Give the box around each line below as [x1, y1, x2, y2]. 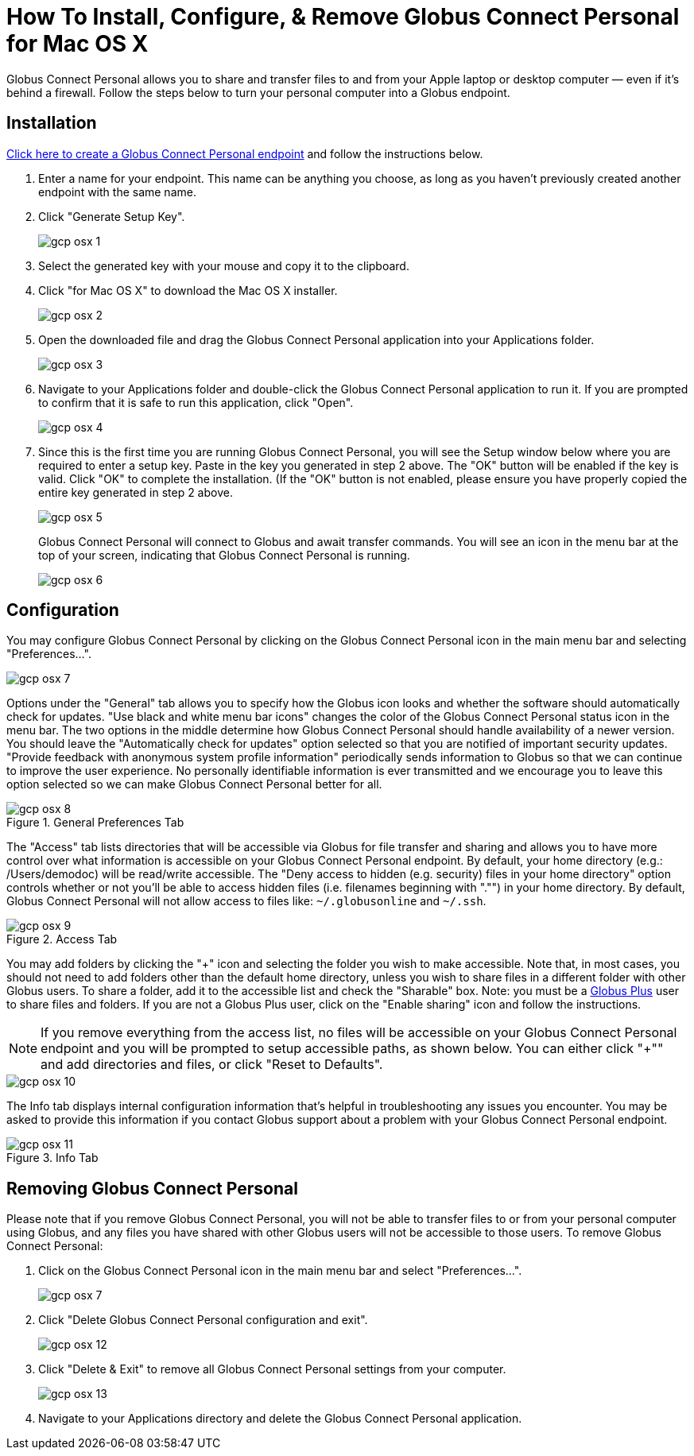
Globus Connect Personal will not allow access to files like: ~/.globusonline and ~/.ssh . [6, 894, 487, 908]
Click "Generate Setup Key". [38, 209, 185, 223]
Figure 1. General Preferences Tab [6, 815, 184, 830]
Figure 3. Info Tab [6, 1151, 99, 1165]
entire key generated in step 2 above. [38, 485, 233, 499]
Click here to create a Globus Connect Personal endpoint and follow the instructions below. [6, 146, 483, 161]
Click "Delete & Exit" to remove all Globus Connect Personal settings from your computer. [38, 1362, 506, 1377]
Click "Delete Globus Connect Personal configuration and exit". [38, 1313, 368, 1327]
